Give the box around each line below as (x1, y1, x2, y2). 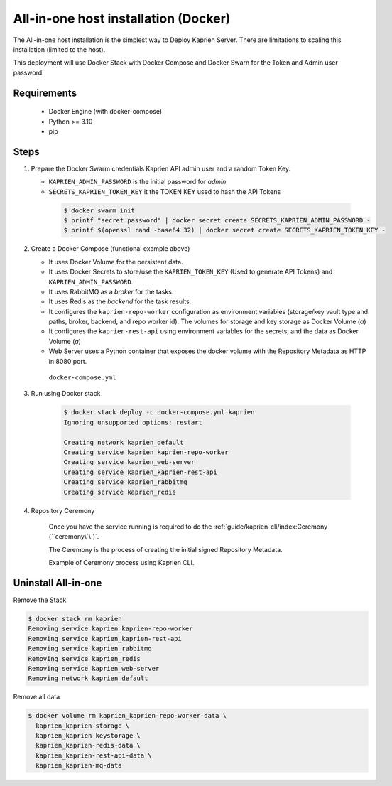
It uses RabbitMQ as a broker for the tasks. (48, 287, 174, 296)
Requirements (13, 87, 77, 99)
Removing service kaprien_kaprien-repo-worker (28, 625, 193, 632)
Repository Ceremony (31, 506, 95, 515)
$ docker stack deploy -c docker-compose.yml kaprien (63, 409, 255, 416)
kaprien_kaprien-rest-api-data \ (36, 751, 152, 760)
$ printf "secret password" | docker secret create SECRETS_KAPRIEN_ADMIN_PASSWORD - (63, 216, 371, 224)
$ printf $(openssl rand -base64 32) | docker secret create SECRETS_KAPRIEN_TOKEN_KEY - (63, 226, 386, 235)
